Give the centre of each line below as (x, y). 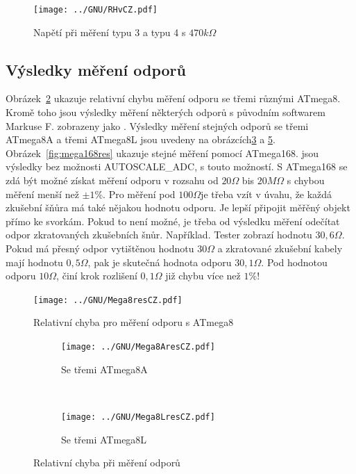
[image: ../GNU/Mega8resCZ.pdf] (108, 300)
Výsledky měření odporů (96, 69)
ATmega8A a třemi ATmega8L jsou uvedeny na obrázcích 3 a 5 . (141, 139)
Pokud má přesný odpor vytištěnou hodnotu (100, 248)
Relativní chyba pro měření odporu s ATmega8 (134, 322)
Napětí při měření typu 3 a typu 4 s (110, 32)
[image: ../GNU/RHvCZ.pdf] (95, 10)
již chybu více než (203, 276)
